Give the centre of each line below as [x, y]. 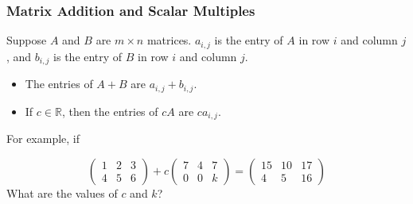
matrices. [169, 40]
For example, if [43, 139]
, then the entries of [110, 111]
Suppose [27, 40]
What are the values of [62, 192]
